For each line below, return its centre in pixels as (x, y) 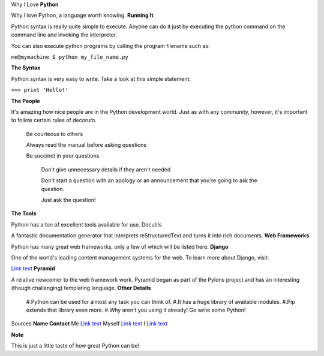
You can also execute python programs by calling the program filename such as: (110, 46)
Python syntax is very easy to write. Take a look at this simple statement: (101, 79)
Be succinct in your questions (63, 156)
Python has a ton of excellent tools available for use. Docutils (86, 224)
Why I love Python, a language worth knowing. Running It (82, 16)
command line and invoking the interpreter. (64, 35)
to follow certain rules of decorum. (54, 120)
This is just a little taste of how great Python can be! (75, 346)
